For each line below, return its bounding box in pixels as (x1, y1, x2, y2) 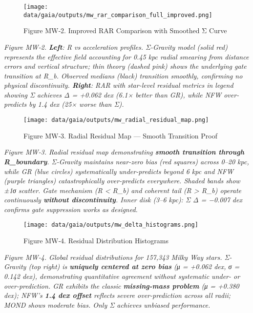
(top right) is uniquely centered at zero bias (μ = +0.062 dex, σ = (28, 261, 240, 272)
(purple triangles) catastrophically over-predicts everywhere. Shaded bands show (4, 176, 240, 186)
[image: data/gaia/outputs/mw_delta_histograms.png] (23, 221, 198, 229)
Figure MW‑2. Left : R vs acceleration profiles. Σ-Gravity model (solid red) (4, 41, 228, 52)
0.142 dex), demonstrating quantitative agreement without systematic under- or (4, 271, 240, 281)
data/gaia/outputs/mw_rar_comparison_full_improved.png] (23, 11, 212, 19)
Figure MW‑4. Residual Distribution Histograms (23, 235, 169, 246)
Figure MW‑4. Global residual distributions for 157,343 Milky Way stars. (4, 252, 222, 262)
